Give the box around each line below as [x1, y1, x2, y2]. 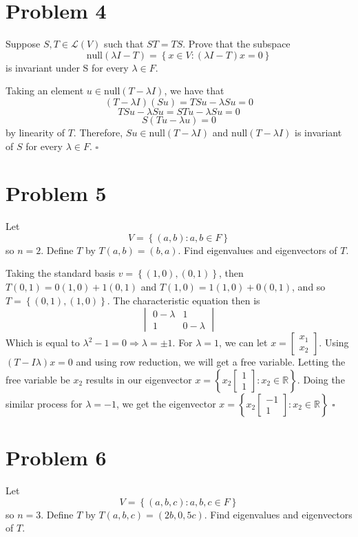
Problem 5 [6, 179, 107, 207]
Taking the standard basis [6, 266, 115, 280]
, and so [292, 280, 326, 293]
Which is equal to [6, 335, 80, 350]
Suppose [6, 36, 41, 51]
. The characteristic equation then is [107, 293, 260, 307]
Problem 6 [6, 443, 107, 471]
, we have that [164, 83, 224, 98]
